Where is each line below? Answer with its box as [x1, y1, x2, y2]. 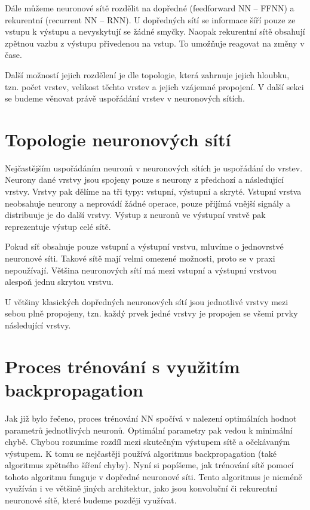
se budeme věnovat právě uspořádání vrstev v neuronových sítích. [5, 92, 245, 105]
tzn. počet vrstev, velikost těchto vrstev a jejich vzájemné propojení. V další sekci [5, 80, 304, 93]
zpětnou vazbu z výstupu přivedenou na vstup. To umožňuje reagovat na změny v [5, 36, 305, 49]
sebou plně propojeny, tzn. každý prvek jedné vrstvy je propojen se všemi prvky [5, 307, 298, 319]
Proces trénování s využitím [5, 354, 240, 378]
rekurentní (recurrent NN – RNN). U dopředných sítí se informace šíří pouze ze [5, 13, 296, 26]
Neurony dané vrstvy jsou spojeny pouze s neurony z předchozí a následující [5, 173, 284, 186]
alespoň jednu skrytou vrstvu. [5, 275, 113, 288]
